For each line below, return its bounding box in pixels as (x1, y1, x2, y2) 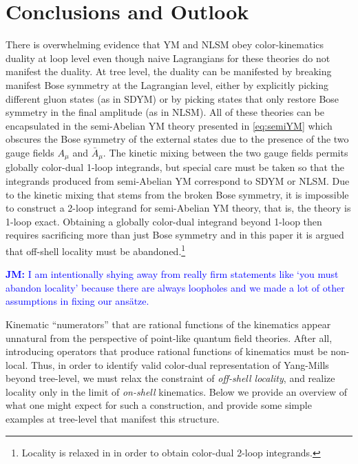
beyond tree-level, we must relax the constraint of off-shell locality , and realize (6, 371, 335, 385)
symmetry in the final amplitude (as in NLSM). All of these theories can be (6, 105, 324, 119)
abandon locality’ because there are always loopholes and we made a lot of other (6, 280, 345, 294)
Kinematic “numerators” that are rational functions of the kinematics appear (6, 316, 331, 331)
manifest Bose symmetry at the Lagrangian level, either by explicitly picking (6, 77, 328, 92)
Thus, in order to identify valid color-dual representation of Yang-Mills (30, 357, 329, 372)
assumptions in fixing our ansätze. (6, 294, 149, 308)
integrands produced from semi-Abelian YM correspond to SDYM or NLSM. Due (6, 173, 350, 188)
